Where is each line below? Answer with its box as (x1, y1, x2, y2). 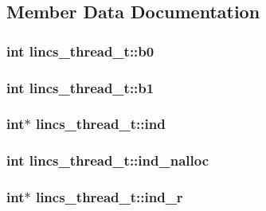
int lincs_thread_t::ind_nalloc (6, 150, 209, 170)
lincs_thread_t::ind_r (35, 187, 183, 207)
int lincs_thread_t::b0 (6, 41, 155, 61)
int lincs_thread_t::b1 (6, 77, 155, 97)
